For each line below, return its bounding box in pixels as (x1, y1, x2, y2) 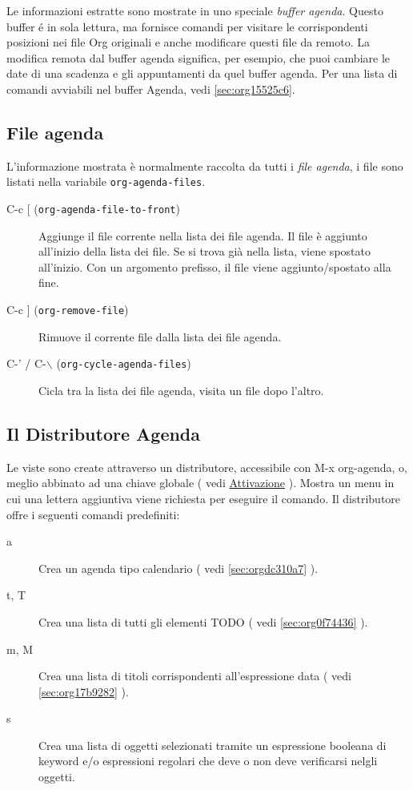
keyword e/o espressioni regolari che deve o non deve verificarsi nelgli (38, 752, 378, 769)
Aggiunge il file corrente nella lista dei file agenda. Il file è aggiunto (38, 227, 367, 244)
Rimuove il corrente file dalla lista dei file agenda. (38, 328, 282, 345)
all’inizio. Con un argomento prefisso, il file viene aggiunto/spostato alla (38, 258, 391, 275)
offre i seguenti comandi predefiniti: (6, 506, 180, 522)
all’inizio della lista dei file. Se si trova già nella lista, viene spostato (38, 243, 371, 260)
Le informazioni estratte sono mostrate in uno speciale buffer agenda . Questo (6, 2, 383, 18)
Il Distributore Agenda (6, 421, 201, 445)
